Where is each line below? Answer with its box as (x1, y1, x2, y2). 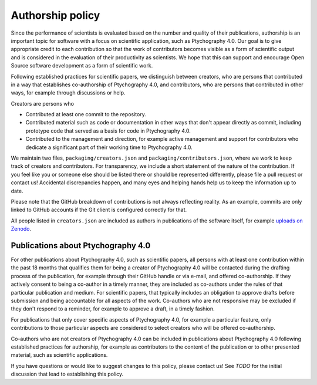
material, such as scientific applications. (11, 352, 108, 359)
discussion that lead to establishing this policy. (11, 370, 124, 378)
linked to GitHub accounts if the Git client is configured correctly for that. (11, 206, 187, 214)
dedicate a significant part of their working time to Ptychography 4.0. (25, 144, 193, 151)
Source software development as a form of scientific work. (11, 62, 153, 69)
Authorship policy (11, 9, 100, 22)
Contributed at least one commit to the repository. (25, 111, 146, 118)
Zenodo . (11, 225, 32, 232)
